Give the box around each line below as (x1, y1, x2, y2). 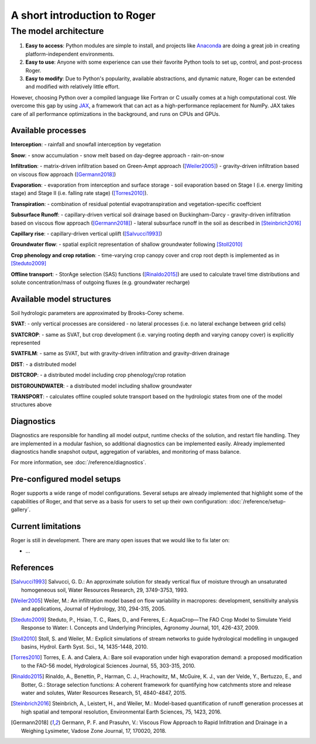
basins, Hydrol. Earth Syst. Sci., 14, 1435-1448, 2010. (21, 643, 149, 650)
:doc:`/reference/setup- (229, 498, 286, 505)
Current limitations (11, 521, 81, 531)
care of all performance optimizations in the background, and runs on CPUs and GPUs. (11, 110, 221, 117)
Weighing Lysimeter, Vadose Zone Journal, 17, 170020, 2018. (21, 727, 167, 734)
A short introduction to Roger (11, 9, 156, 22)
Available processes (11, 126, 87, 136)
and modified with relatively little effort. (25, 83, 120, 90)
